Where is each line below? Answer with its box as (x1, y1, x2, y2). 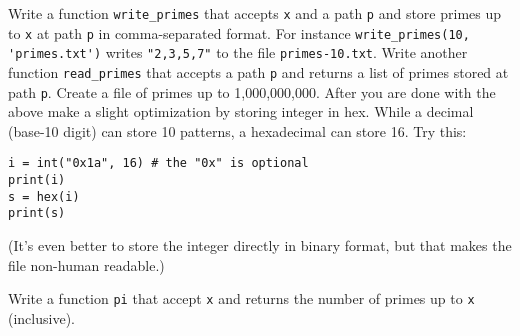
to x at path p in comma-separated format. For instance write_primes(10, (8, 22, 470, 43)
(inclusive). (8, 307, 75, 328)
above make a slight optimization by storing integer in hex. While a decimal (8, 101, 474, 122)
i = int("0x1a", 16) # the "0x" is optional (8, 156, 309, 171)
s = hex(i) (8, 189, 80, 204)
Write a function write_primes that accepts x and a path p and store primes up (8, 3, 502, 23)
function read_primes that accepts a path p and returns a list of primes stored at (8, 61, 509, 82)
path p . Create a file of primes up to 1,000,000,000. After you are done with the (8, 81, 496, 102)
